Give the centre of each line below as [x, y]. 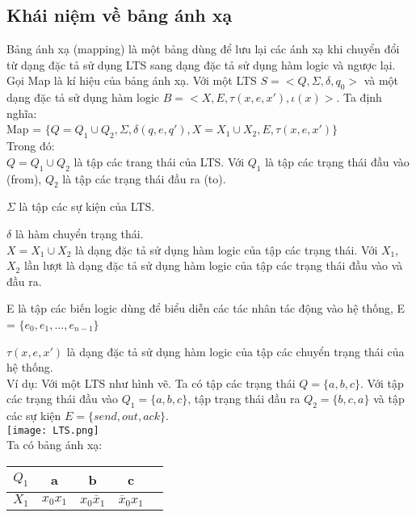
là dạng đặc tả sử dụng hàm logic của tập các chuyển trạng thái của [235, 351]
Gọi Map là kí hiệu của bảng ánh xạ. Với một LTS [132, 80]
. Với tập [382, 382]
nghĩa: [22, 113]
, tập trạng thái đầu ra [244, 399]
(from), [24, 178]
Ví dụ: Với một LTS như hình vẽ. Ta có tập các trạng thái [151, 382]
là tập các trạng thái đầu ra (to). [144, 178]
